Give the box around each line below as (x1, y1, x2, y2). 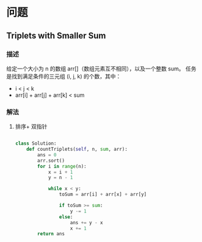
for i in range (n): (37, 163, 87, 169)
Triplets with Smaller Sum (6, 30, 106, 40)
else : (59, 214, 73, 220)
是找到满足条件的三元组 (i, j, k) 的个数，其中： (6, 72, 121, 80)
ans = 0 (37, 151, 57, 158)
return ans (37, 231, 65, 237)
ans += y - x (70, 219, 103, 225)
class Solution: (15, 140, 57, 147)
